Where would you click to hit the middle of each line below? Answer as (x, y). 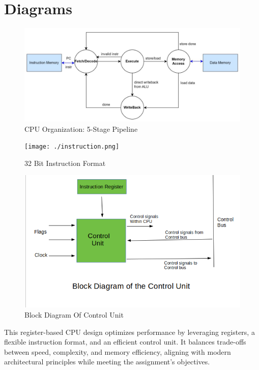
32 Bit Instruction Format (65, 163)
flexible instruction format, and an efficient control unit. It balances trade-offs (125, 342)
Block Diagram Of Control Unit (74, 315)
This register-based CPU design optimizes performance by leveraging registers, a (129, 332)
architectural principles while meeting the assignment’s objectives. (107, 362)
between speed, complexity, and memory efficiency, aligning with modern (118, 351)
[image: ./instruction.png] (72, 147)
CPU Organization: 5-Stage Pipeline (81, 129)
